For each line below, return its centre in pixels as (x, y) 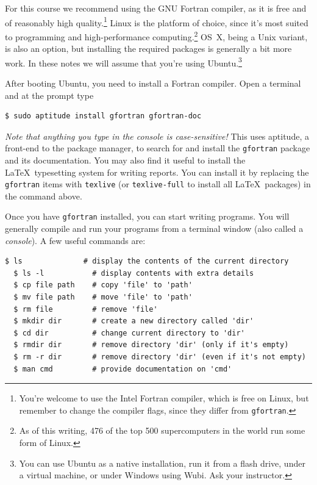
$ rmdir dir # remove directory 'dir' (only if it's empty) (151, 345)
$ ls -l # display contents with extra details (134, 273)
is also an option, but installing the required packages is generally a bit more (148, 48)
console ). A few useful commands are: (75, 240)
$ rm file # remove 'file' (86, 309)
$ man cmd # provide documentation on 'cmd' (123, 369)
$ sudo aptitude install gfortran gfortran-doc (103, 116)
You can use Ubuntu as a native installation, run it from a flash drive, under (162, 463)
